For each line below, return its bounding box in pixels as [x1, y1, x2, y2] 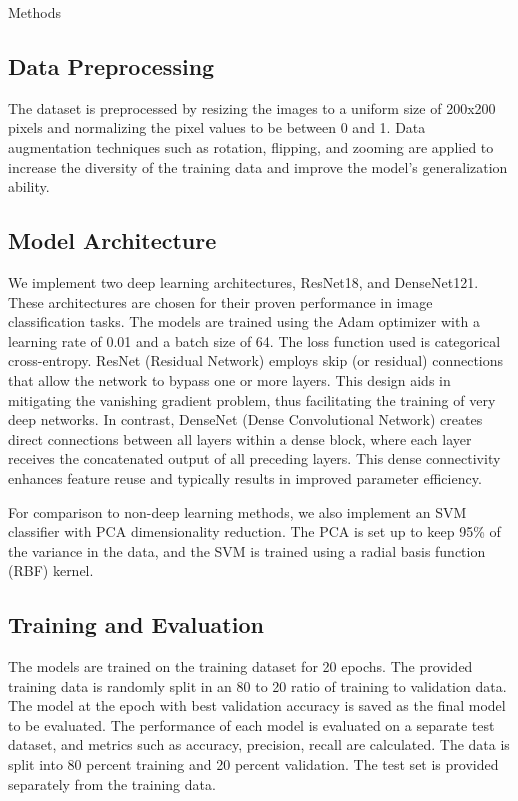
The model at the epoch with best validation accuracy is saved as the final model [8, 695, 506, 716]
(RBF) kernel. [8, 560, 94, 581]
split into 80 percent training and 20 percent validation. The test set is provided [8, 754, 499, 775]
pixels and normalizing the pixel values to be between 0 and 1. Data [8, 117, 426, 138]
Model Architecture [8, 225, 217, 256]
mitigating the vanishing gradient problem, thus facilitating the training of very [8, 389, 496, 410]
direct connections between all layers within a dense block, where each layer [8, 428, 472, 449]
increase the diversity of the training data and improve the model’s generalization [8, 156, 508, 177]
